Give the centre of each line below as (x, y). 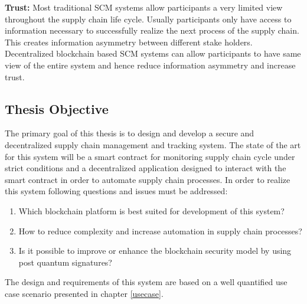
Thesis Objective (57, 108)
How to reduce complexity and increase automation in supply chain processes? (160, 231)
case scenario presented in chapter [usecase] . (84, 293)
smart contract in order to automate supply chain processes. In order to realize (148, 179)
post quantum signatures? (65, 262)
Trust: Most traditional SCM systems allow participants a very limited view (144, 7)
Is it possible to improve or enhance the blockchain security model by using (155, 251)
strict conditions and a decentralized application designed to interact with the (146, 168)
